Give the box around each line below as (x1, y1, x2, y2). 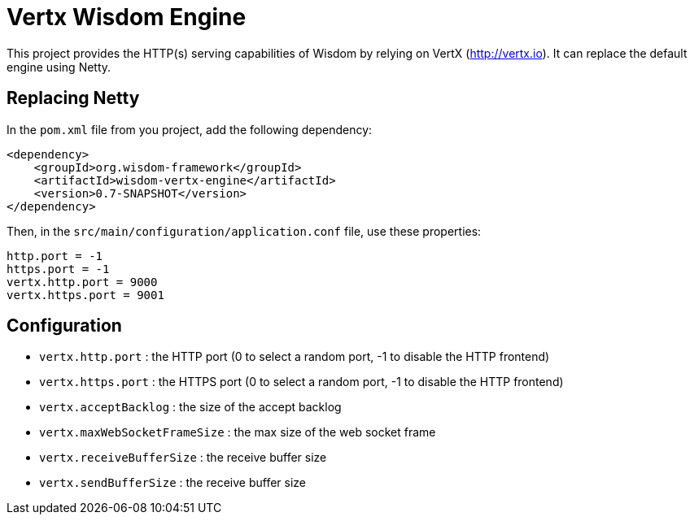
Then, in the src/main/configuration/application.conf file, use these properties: (7, 224, 482, 238)
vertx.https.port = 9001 (7, 288, 164, 302)
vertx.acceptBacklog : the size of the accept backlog (39, 400, 342, 415)
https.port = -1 (7, 262, 110, 276)
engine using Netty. (7, 59, 111, 74)
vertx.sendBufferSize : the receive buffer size (39, 475, 306, 490)
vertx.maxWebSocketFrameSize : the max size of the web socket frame (39, 425, 436, 440)
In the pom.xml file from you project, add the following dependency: (7, 122, 373, 137)
